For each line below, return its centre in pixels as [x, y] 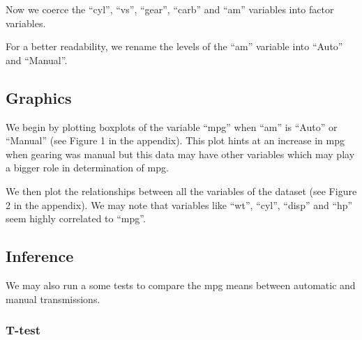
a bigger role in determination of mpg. [87, 168]
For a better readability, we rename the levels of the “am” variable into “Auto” [174, 46]
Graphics [39, 97]
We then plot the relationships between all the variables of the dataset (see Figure [181, 191]
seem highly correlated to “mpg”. [76, 218]
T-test [23, 330]
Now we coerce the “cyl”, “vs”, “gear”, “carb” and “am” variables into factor [170, 9]
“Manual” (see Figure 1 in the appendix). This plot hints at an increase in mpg [175, 140]
